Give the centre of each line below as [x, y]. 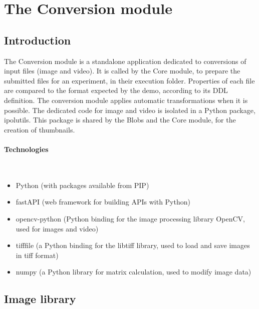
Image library [40, 299]
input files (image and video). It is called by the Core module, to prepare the [122, 71]
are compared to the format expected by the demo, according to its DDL [116, 90]
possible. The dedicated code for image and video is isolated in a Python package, [130, 110]
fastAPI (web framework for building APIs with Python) [103, 202]
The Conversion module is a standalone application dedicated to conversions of [125, 61]
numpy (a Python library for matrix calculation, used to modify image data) [134, 272]
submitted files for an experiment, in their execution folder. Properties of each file [129, 80]
